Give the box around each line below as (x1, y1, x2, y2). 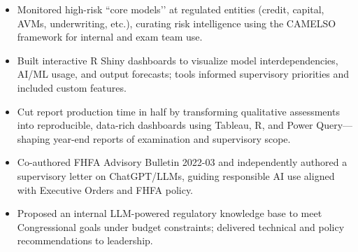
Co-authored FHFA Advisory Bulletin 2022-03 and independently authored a (17, 155, 348, 169)
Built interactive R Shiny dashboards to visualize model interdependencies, (17, 52, 338, 67)
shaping (17, 131, 50, 146)
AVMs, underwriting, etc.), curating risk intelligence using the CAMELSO (17, 15, 336, 30)
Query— (316, 118, 353, 132)
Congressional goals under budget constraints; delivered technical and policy (17, 219, 345, 234)
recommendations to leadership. (17, 233, 153, 248)
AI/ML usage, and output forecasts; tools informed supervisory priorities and (17, 66, 350, 81)
